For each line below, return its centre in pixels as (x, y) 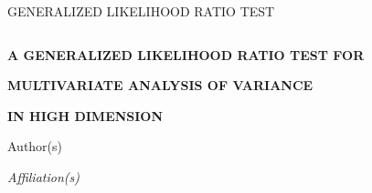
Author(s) (35, 146)
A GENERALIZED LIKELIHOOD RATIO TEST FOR (186, 54)
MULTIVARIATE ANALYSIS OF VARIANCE (160, 85)
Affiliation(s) (43, 176)
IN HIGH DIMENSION (85, 115)
